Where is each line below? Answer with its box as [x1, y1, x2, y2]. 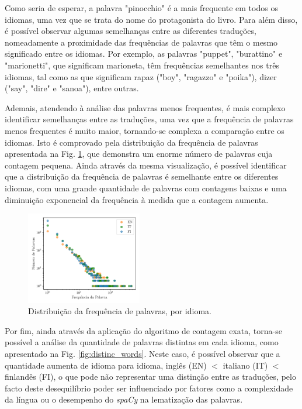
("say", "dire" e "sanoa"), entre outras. [5, 82, 139, 94]
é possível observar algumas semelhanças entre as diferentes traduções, [5, 25, 256, 37]
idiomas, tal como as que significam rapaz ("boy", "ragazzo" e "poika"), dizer [5, 70, 277, 83]
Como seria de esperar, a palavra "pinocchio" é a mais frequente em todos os [5, 2, 278, 13]
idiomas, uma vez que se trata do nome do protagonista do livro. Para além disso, [5, 13, 298, 25]
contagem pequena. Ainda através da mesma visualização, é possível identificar [5, 159, 287, 171]
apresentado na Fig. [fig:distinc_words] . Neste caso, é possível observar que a [5, 348, 280, 360]
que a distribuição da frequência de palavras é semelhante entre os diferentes [5, 170, 279, 183]
